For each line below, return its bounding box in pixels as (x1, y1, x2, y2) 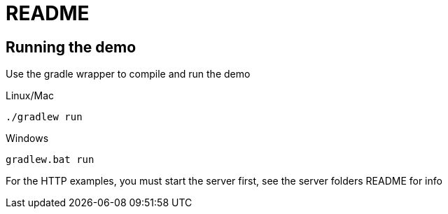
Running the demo (6, 38, 136, 56)
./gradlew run (6, 111, 83, 123)
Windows (6, 132, 49, 145)
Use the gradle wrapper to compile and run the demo (6, 68, 251, 80)
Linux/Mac (6, 90, 55, 102)
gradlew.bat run (6, 154, 94, 166)
